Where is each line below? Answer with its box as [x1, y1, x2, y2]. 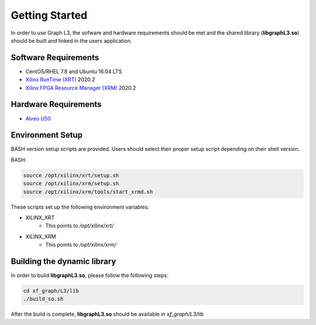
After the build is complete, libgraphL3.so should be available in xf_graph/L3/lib [11, 310, 204, 318]
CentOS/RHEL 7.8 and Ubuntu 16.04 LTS [25, 68, 122, 75]
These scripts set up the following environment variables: [11, 203, 149, 210]
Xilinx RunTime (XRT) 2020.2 [25, 76, 95, 83]
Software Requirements [11, 53, 99, 63]
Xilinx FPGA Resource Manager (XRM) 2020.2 [25, 84, 136, 91]
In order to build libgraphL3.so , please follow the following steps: [11, 272, 169, 279]
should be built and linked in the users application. [11, 37, 132, 44]
